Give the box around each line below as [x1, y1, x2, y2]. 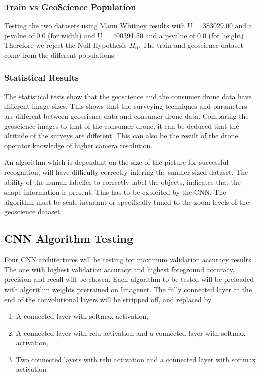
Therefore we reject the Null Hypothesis [4, 40, 127, 50]
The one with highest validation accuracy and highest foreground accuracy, [4, 264, 235, 274]
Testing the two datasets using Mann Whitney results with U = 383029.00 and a [4, 20, 252, 31]
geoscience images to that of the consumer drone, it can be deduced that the [4, 120, 239, 131]
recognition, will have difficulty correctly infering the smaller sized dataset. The [4, 166, 248, 177]
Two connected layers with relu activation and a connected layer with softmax [16, 354, 256, 364]
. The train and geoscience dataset [138, 40, 244, 50]
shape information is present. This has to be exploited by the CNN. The [4, 186, 226, 197]
